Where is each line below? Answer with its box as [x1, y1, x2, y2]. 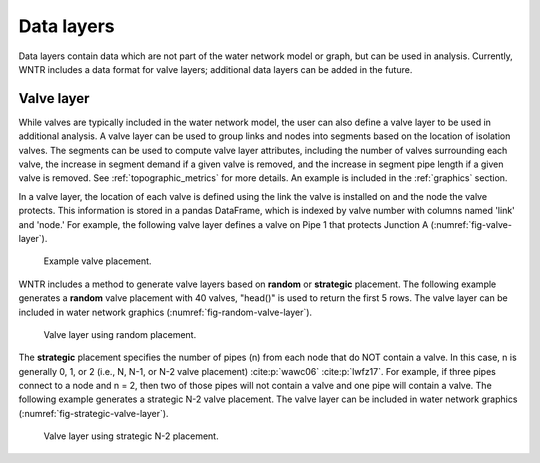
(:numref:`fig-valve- [430, 218, 512, 230]
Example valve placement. [43, 255, 152, 267]
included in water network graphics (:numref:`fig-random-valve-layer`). [18, 306, 313, 318]
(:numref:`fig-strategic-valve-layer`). [18, 407, 169, 419]
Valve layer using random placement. [43, 328, 197, 340]
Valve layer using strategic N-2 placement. [43, 430, 219, 442]
